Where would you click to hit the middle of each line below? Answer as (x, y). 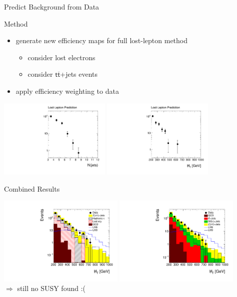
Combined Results (32, 188)
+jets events (79, 74)
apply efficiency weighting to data (67, 91)
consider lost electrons (61, 57)
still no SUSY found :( (51, 288)
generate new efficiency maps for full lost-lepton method (102, 40)
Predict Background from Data (52, 7)
